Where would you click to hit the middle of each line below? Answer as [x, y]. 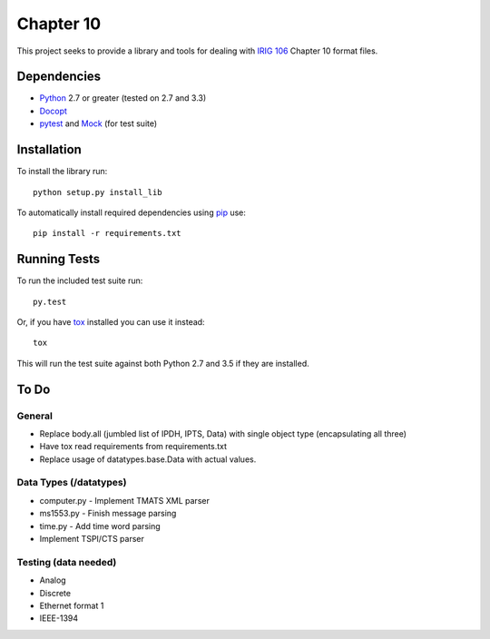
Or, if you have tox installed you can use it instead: [111, 322]
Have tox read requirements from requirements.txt [133, 447]
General [35, 416]
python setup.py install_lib [98, 192]
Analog [53, 580]
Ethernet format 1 [72, 605]
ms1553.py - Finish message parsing [108, 514]
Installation [49, 150]
